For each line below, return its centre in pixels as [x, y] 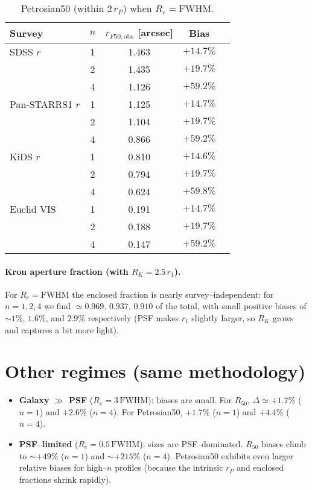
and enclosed [260, 467]
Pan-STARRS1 [41, 104]
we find [58, 306]
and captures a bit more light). [62, 329]
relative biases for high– [63, 467]
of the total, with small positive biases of [231, 306]
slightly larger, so [223, 317]
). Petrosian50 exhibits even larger [230, 455]
